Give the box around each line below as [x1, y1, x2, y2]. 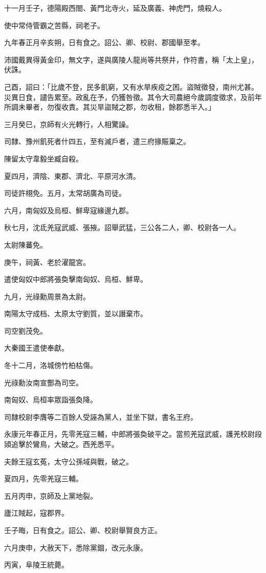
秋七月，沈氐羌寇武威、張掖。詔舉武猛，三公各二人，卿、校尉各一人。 [4, 222, 240, 233]
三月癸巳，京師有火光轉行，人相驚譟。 [4, 118, 133, 129]
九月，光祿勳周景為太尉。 [4, 291, 90, 301]
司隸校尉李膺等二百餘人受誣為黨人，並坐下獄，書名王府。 [4, 411, 197, 422]
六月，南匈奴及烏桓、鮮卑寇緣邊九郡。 [4, 204, 133, 215]
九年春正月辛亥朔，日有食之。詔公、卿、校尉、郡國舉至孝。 [4, 37, 205, 48]
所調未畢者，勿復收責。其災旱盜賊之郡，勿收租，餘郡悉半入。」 [4, 101, 215, 112]
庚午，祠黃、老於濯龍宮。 [4, 256, 90, 267]
